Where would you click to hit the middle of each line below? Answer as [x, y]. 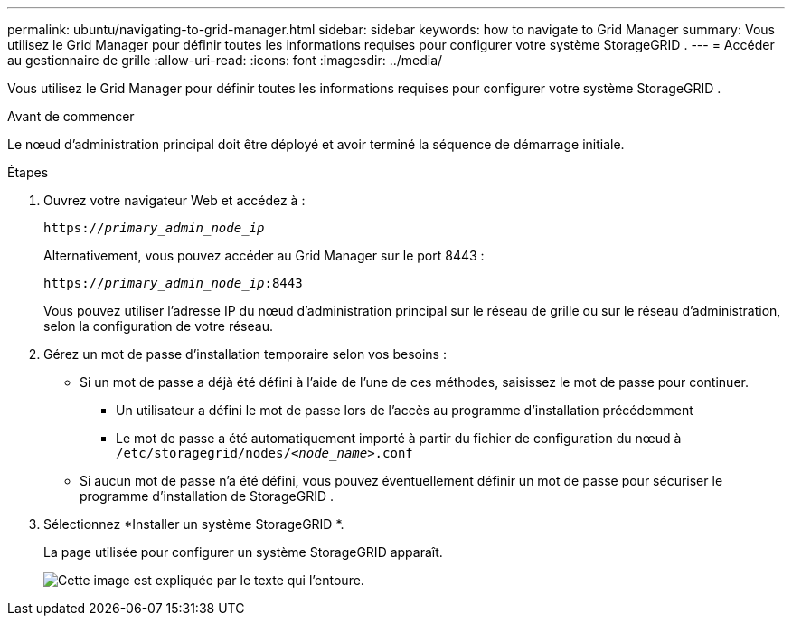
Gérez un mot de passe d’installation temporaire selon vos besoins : [245, 354]
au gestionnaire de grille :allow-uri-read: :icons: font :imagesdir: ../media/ [225, 60]
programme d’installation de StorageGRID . [207, 496]
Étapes [28, 172]
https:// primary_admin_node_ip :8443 [173, 283]
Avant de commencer [71, 116]
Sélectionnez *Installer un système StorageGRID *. [194, 524]
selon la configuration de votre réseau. [158, 326]
